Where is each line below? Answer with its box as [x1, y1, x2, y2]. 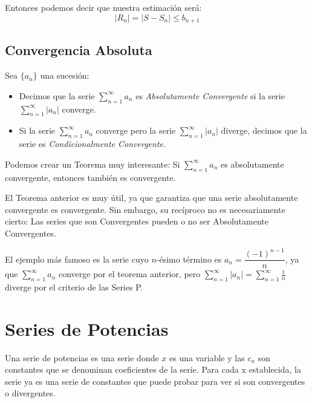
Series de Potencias [5, 316, 169, 341]
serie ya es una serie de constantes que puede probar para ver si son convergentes [5, 375, 305, 387]
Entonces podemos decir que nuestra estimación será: [5, 1, 202, 13]
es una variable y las [169, 351, 245, 364]
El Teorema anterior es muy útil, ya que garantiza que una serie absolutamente [5, 191, 298, 204]
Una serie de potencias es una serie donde [5, 351, 159, 364]
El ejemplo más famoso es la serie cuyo [5, 252, 149, 265]
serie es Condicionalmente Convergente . [19, 137, 166, 150]
